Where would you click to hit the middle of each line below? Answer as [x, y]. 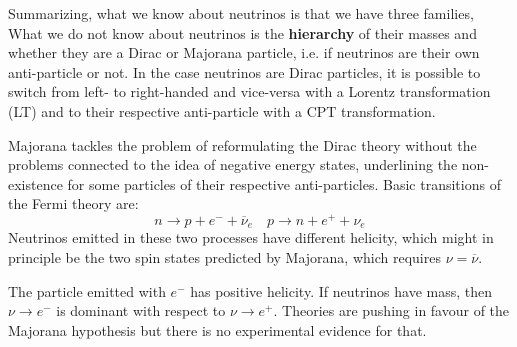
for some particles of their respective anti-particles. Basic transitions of [284, 183]
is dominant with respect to [141, 310]
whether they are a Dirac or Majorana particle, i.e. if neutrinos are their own [244, 52]
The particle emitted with [87, 290]
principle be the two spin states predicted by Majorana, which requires [224, 257]
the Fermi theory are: [73, 203]
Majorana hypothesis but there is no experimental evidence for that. [217, 329]
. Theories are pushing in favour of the [391, 310]
